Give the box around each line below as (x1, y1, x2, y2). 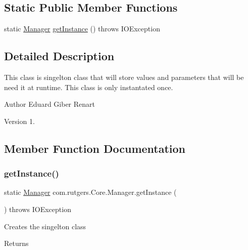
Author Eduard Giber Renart (4, 99, 95, 109)
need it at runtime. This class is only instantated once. (4, 81, 173, 92)
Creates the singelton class (4, 221, 86, 231)
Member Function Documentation (4, 140, 186, 156)
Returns (4, 238, 29, 248)
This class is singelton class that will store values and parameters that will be (4, 72, 244, 82)
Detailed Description (4, 48, 115, 64)
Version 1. (4, 115, 35, 126)
